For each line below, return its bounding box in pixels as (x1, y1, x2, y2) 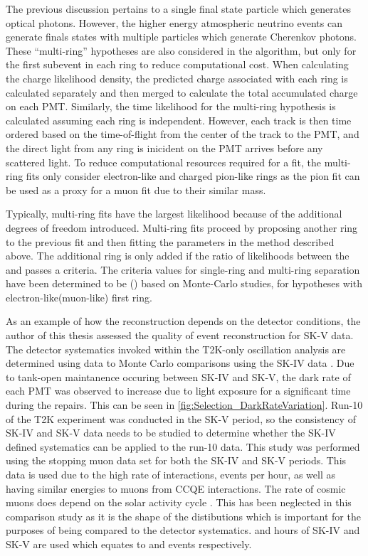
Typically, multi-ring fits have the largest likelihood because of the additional (6, 206, 342, 221)
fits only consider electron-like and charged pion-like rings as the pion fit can (26, 169, 360, 183)
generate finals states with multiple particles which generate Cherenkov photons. (6, 29, 357, 44)
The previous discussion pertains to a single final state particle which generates (6, 1, 351, 16)
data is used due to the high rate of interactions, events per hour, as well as (6, 467, 335, 481)
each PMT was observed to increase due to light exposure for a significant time (6, 383, 351, 398)
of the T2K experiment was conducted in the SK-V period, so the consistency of (6, 411, 356, 426)
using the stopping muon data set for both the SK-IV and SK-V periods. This (6, 453, 347, 468)
